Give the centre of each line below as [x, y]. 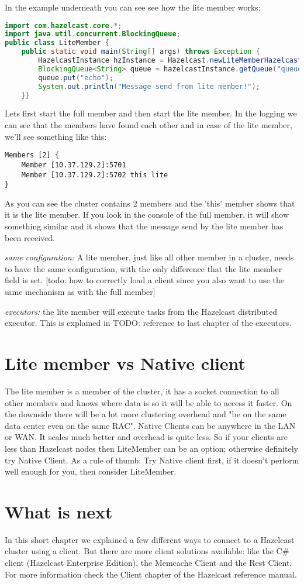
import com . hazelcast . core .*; [63, 25]
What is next [59, 511]
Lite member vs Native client [125, 363]
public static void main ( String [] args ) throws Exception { [141, 52]
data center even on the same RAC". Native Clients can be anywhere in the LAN [150, 425]
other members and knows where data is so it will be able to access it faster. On [148, 402]
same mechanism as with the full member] [80, 292]
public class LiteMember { [57, 43]
